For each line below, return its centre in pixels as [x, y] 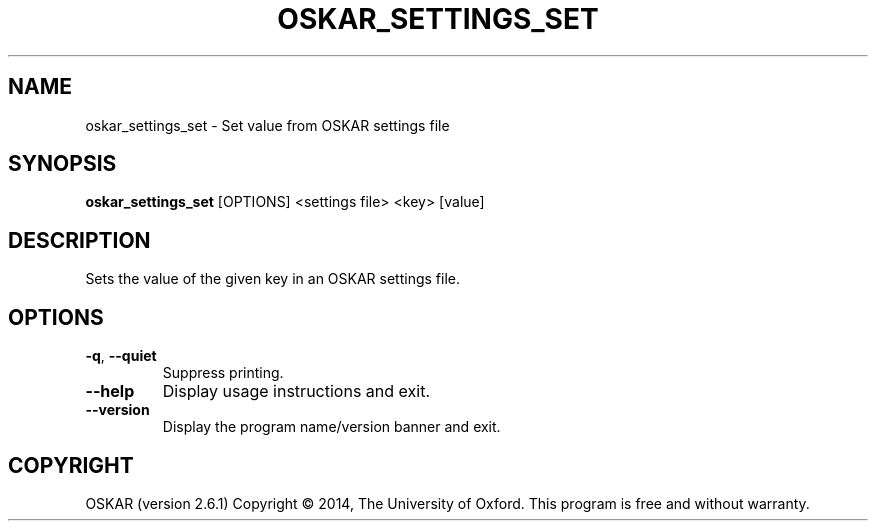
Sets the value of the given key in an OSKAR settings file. [272, 279]
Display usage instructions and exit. [296, 391]
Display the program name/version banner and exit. [331, 427]
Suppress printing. [223, 373]
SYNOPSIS [62, 164]
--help [110, 391]
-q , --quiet [121, 356]
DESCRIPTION [79, 240]
